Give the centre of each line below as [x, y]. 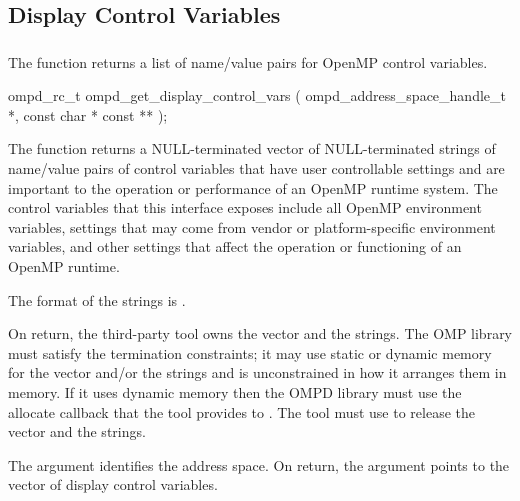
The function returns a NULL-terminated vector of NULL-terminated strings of [252, 148]
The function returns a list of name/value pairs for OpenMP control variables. [248, 61]
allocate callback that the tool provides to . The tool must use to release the [241, 411]
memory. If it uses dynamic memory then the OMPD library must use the [235, 392]
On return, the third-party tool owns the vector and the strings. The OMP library [260, 333]
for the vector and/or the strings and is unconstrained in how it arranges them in [257, 372]
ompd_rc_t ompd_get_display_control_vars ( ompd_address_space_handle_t [257, 95]
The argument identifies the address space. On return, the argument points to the [259, 464]
